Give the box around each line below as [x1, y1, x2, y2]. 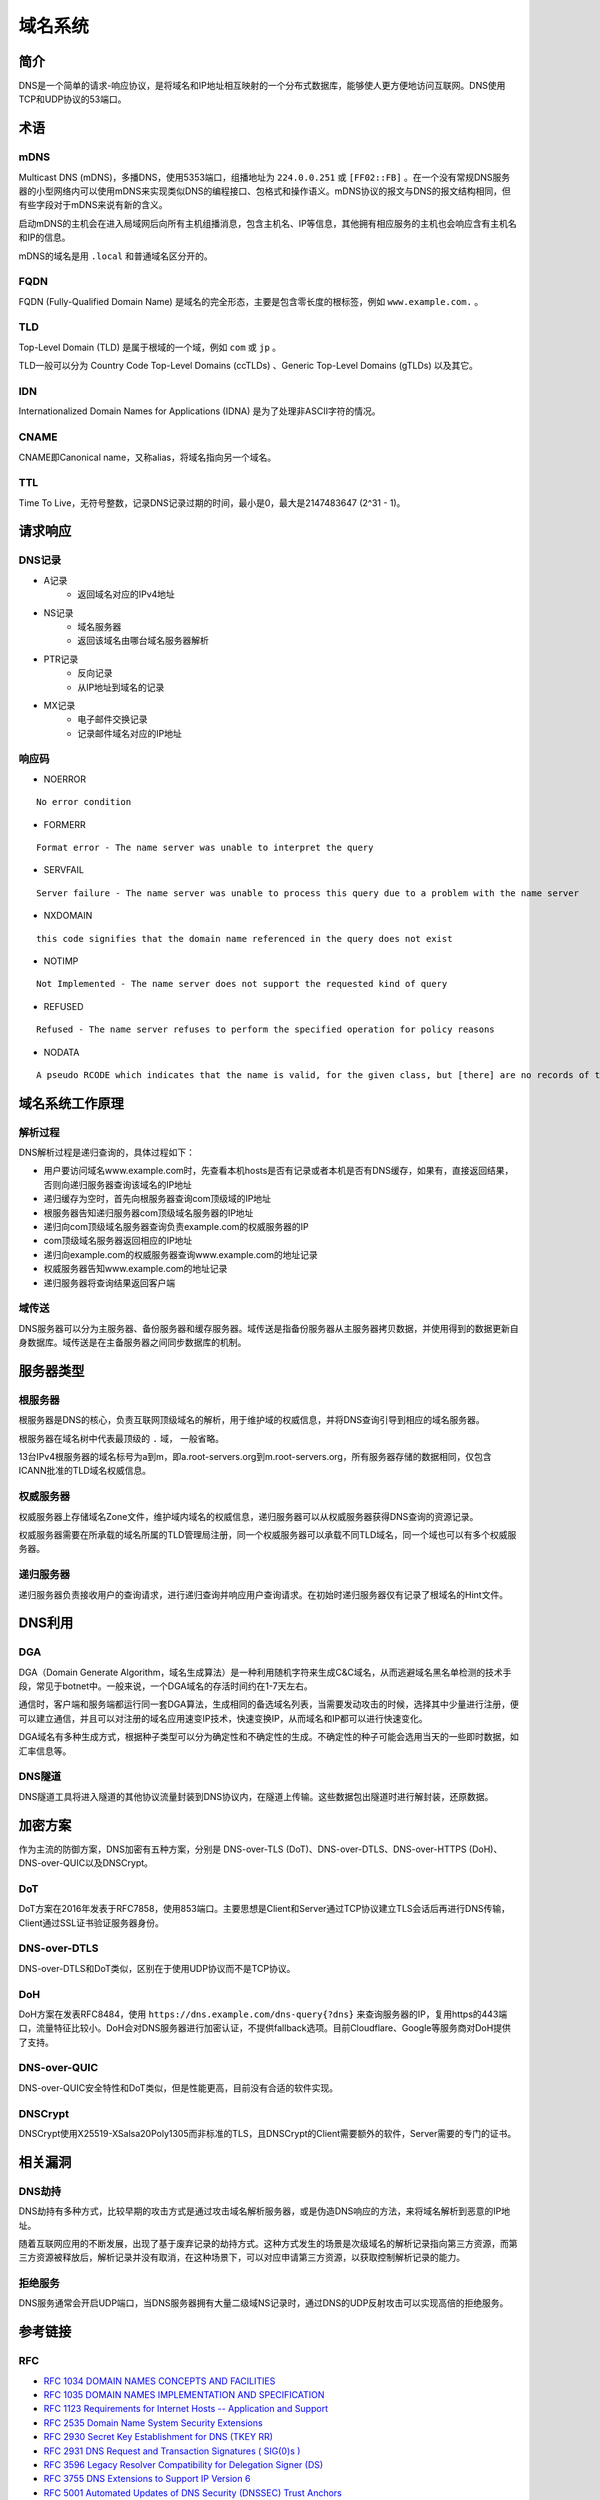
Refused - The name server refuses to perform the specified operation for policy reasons [36, 1024, 495, 1035]
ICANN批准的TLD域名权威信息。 [18, 1465, 152, 1477]
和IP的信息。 [18, 231, 71, 244]
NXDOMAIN [43, 910, 93, 922]
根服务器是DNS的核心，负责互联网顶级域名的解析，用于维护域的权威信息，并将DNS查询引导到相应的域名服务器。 [18, 1414, 485, 1426]
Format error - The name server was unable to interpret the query [36, 842, 374, 854]
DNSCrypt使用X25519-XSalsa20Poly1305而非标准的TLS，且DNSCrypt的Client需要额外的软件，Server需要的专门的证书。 [18, 2127, 517, 2139]
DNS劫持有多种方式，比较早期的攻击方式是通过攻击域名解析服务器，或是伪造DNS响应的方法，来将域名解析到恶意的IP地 [18, 2205, 510, 2217]
